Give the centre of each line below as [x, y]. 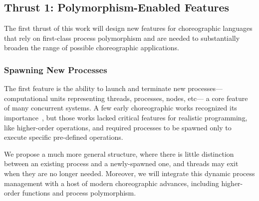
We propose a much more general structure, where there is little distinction [119, 153]
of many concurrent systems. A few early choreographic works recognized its [121, 108]
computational [26, 98]
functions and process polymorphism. [79, 193]
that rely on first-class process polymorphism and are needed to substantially [122, 38]
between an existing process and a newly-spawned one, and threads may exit [121, 163]
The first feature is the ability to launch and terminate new [95, 88]
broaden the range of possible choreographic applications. [92, 48]
